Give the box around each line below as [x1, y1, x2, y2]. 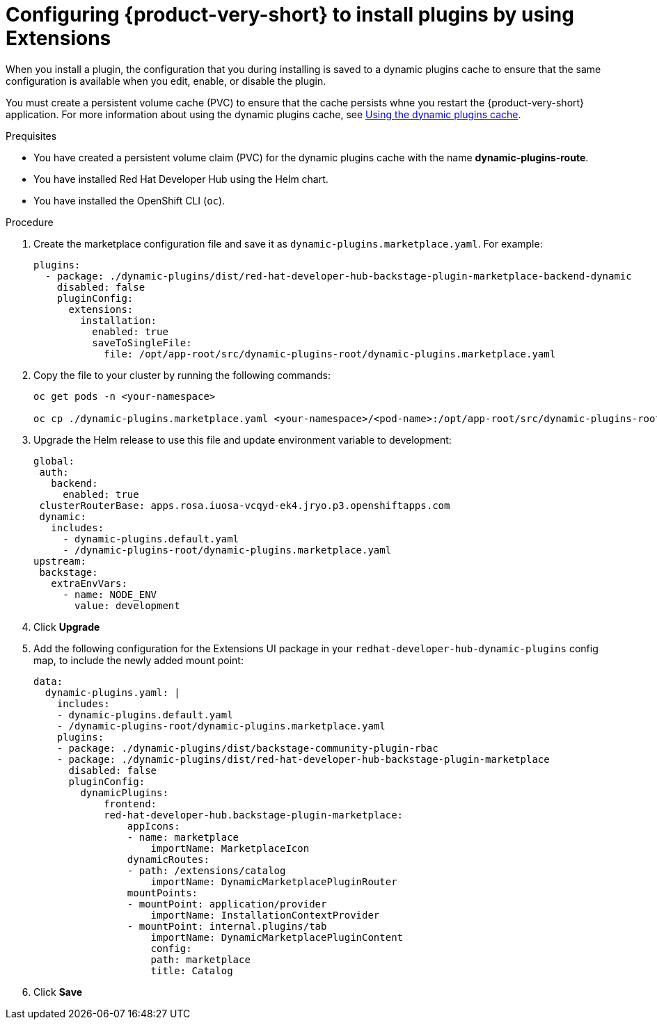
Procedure [6, 216, 54, 228]
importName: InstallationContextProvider [150, 909, 380, 921]
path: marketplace [150, 953, 251, 965]
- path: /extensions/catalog [127, 864, 286, 876]
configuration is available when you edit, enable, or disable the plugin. [6, 74, 326, 87]
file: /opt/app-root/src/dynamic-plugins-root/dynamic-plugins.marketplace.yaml [104, 348, 556, 360]
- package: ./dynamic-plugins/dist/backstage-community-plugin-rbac [56, 742, 438, 754]
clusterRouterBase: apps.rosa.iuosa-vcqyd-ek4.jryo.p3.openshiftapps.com [39, 499, 450, 511]
